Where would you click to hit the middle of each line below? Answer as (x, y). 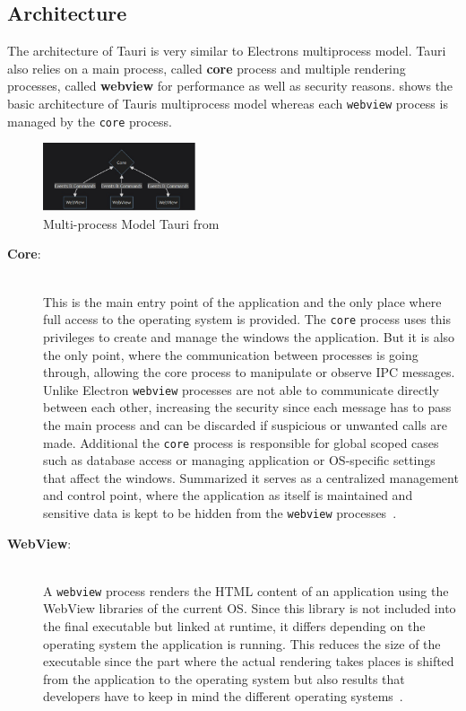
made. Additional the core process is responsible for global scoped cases (241, 442)
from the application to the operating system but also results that (224, 678)
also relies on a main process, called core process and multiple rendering (207, 68)
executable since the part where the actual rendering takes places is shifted (249, 661)
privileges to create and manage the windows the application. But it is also (249, 336)
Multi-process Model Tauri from (131, 223)
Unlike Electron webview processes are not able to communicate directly (241, 389)
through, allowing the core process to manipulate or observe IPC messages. (249, 372)
